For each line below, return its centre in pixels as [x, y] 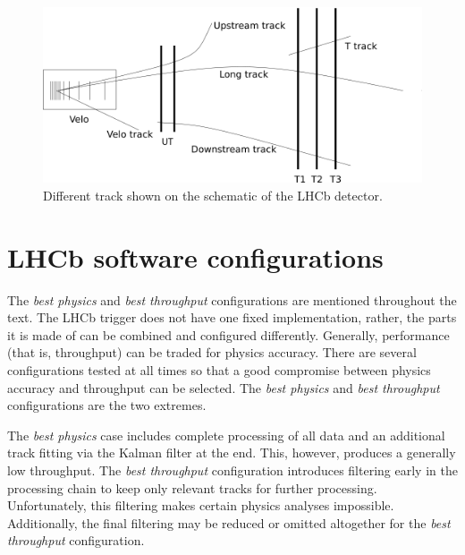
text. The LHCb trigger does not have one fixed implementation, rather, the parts [232, 317]
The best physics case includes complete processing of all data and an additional [226, 435]
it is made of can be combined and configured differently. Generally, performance [228, 334]
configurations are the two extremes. [107, 405]
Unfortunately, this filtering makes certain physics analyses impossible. [201, 505]
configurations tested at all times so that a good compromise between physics [219, 369]
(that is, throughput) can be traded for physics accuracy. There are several [212, 352]
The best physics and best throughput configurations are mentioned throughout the [232, 299]
